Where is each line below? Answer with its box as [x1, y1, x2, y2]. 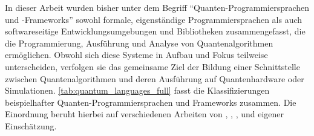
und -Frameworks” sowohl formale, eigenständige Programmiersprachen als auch [5, 13, 303, 25]
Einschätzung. [5, 119, 57, 132]
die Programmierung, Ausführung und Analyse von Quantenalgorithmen [5, 36, 273, 49]
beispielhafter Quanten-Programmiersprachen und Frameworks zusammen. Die [5, 96, 296, 108]
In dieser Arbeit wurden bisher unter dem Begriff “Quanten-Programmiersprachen [5, 1, 310, 13]
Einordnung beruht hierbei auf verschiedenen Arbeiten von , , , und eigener [5, 108, 284, 120]
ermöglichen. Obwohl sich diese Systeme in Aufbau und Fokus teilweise [5, 48, 268, 61]
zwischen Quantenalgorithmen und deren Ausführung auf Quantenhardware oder [5, 72, 304, 85]
